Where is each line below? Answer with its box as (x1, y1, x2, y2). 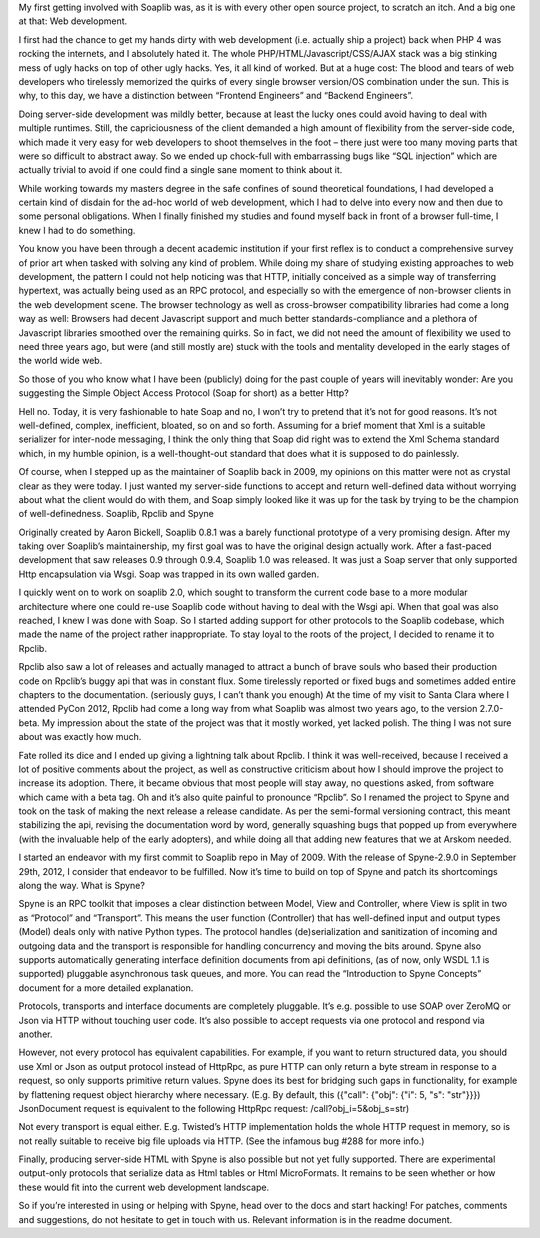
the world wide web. (18, 355, 103, 367)
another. (18, 1028, 53, 1040)
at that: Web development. (18, 15, 128, 27)
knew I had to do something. (18, 224, 136, 236)
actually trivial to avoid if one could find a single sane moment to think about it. (18, 164, 343, 176)
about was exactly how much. (18, 731, 142, 743)
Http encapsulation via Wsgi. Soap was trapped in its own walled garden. (18, 568, 320, 580)
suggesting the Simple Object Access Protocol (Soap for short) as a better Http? (18, 387, 349, 399)
